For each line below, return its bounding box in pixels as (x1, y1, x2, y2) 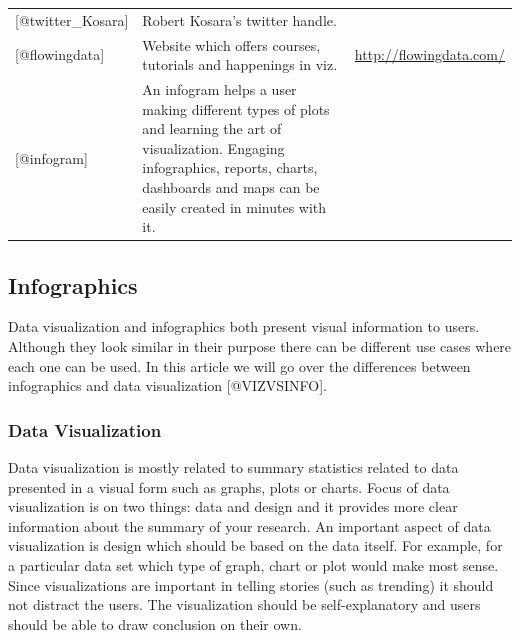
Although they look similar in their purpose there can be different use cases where (8, 336, 512, 357)
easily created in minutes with (142, 196, 327, 217)
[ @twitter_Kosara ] (15, 9, 129, 30)
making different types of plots (142, 98, 330, 119)
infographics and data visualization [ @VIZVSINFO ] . (8, 375, 327, 396)
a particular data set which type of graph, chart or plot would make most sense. (8, 555, 499, 576)
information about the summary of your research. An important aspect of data (8, 515, 491, 536)
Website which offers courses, (142, 34, 321, 55)
